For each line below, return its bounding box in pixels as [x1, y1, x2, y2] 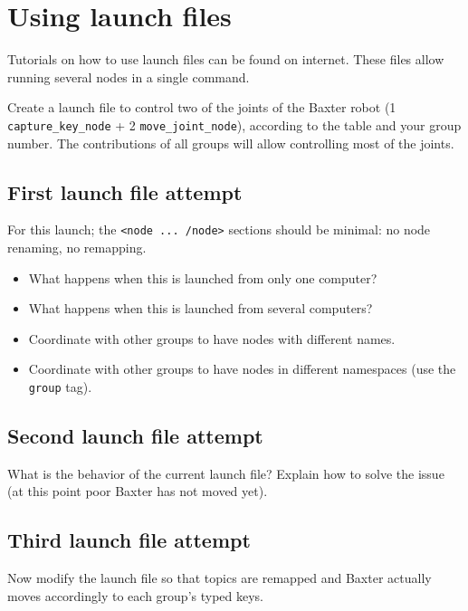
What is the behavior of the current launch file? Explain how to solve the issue [7, 463, 444, 482]
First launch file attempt [7, 177, 243, 205]
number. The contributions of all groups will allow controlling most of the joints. [7, 133, 454, 152]
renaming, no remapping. [7, 238, 147, 257]
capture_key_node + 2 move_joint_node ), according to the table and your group [7, 115, 462, 134]
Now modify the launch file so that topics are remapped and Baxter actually [7, 568, 432, 587]
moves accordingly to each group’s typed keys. [7, 586, 264, 605]
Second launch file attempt [7, 422, 263, 450]
